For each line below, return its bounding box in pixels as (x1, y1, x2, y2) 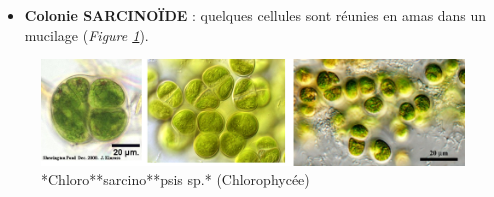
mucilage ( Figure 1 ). (24, 24, 149, 45)
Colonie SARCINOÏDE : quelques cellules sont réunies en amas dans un (24, 5, 487, 25)
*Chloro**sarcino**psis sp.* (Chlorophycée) (41, 169, 310, 190)
